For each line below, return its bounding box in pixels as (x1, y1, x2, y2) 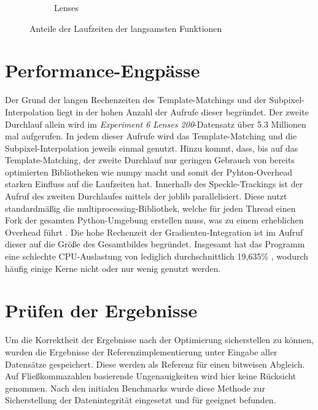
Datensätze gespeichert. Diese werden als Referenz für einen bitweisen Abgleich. (5, 357, 305, 370)
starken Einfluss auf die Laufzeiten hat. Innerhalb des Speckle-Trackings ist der (5, 177, 303, 190)
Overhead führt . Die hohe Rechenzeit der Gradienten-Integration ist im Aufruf (5, 225, 303, 238)
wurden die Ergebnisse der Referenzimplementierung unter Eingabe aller (5, 345, 277, 358)
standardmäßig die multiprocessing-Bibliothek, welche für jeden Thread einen (5, 201, 296, 214)
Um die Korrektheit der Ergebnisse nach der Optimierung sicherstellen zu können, (5, 333, 314, 346)
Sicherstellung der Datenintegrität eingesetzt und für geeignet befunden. (5, 393, 276, 406)
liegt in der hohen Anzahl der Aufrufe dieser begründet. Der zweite (56, 105, 309, 118)
